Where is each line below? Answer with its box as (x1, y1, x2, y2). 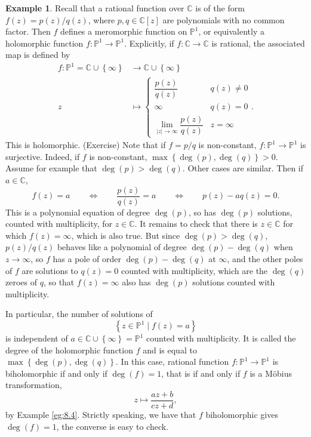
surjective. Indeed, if (5, 150, 80, 162)
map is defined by (5, 48, 70, 61)
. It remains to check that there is (134, 217, 258, 230)
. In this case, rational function (116, 355, 229, 368)
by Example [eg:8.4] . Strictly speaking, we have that (5, 408, 196, 421)
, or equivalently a (198, 25, 264, 38)
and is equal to (143, 343, 197, 356)
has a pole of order (53, 253, 122, 265)
